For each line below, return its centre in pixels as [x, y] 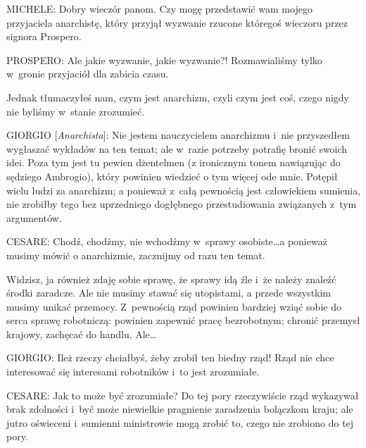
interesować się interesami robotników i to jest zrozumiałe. [133, 372]
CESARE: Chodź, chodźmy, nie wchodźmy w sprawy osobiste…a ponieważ [167, 241]
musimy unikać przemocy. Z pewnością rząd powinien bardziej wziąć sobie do [174, 306]
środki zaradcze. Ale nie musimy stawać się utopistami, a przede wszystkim [169, 293]
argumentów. [34, 217]
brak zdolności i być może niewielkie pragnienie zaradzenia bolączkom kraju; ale [180, 409]
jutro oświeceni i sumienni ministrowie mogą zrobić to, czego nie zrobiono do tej [180, 422]
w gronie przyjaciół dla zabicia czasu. [88, 74]
